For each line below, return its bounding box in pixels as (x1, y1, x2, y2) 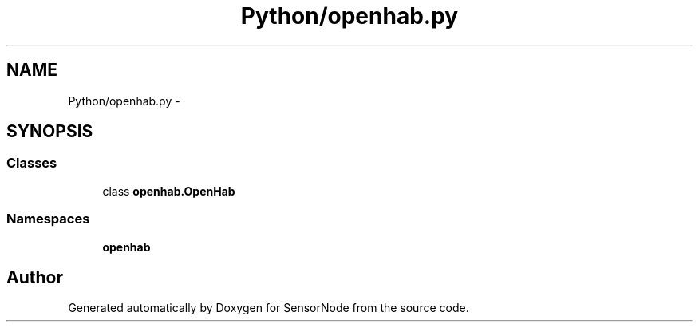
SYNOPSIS (6, 121, 93, 142)
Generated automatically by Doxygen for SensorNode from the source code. (68, 301, 469, 315)
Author (6, 267, 63, 287)
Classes (6, 155, 57, 172)
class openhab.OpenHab (102, 184, 235, 198)
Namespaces (6, 211, 90, 227)
